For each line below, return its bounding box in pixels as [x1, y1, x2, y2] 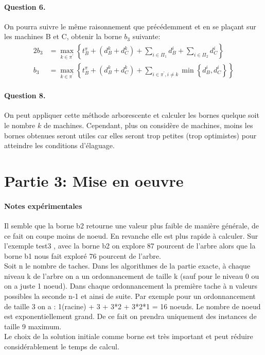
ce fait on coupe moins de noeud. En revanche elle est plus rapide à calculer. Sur [4, 230, 258, 241]
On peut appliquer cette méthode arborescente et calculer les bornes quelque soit [4, 110, 259, 120]
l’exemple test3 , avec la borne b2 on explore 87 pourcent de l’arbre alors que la [4, 240, 256, 251]
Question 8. [4, 90, 46, 101]
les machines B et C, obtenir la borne [4, 31, 122, 42]
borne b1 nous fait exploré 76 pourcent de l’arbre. [4, 250, 161, 261]
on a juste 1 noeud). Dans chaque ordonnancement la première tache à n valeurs [4, 280, 258, 291]
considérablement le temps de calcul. [4, 341, 119, 352]
